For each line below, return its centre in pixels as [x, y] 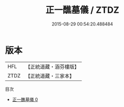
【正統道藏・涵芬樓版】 [52, 67]
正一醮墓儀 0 [25, 99]
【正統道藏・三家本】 [50, 76]
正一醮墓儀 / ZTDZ [82, 10]
